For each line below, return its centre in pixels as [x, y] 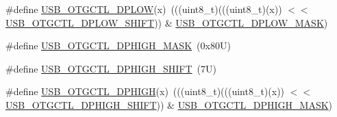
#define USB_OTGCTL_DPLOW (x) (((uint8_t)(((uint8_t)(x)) [144, 9]
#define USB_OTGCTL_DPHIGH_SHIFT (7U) [111, 68]
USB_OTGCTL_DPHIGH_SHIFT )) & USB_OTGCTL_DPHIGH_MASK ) [169, 104]
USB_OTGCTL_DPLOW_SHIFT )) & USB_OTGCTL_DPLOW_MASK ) [167, 22]
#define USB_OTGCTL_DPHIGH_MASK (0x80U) [118, 45]
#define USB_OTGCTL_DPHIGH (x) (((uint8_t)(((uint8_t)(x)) [145, 91]
